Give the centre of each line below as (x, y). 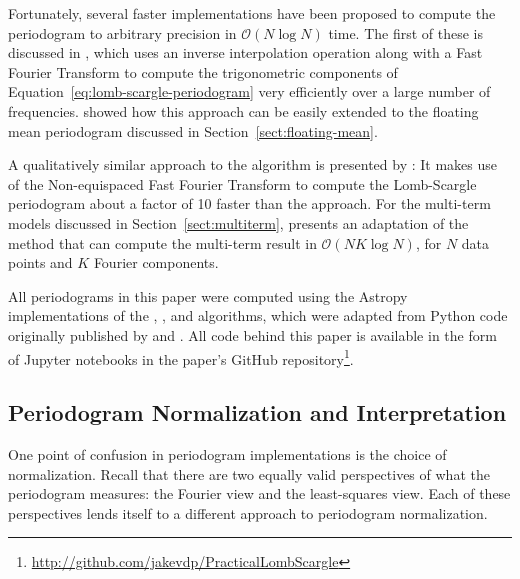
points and (40, 262)
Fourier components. (156, 262)
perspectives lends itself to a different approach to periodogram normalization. (248, 512)
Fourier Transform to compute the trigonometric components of (203, 71)
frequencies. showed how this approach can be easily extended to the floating (243, 110)
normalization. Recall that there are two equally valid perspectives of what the (249, 473)
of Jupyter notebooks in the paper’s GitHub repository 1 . (181, 357)
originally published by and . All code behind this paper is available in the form (252, 334)
